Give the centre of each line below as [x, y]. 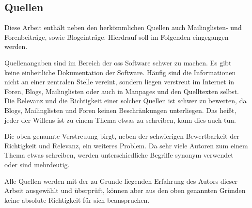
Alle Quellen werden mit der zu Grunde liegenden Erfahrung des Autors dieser [121, 181]
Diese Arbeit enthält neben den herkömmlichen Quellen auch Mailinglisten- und [123, 27]
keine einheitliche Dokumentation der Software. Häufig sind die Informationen [120, 72]
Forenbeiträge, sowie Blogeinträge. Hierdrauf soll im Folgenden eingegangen [117, 37]
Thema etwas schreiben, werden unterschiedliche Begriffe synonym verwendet [119, 155]
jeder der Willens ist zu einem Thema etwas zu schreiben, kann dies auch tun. [120, 120]
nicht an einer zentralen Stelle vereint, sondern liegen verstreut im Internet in [119, 82]
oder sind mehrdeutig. [37, 164]
